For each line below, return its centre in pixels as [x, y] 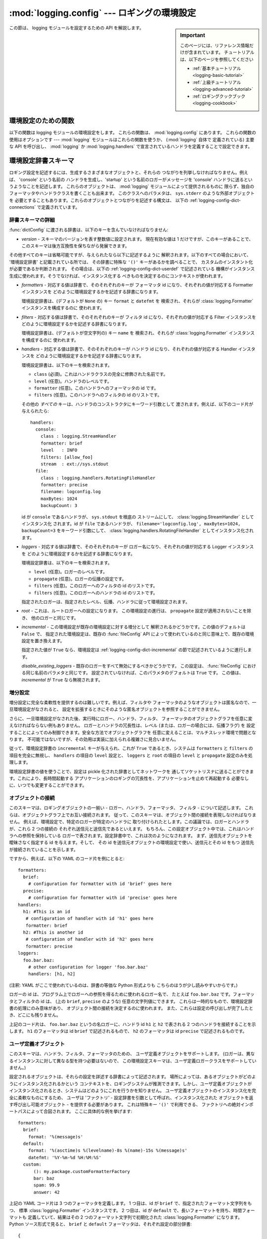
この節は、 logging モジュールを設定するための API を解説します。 [76, 28]
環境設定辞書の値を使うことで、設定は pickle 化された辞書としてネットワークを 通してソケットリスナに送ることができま [132, 771]
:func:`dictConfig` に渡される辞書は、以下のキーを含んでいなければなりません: [89, 230]
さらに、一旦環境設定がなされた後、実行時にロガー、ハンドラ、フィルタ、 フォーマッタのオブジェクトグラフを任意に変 [131, 718]
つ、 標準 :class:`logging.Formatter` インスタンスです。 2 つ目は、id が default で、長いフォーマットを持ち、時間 [126, 1210]
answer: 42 [46, 1192]
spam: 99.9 [46, 1185]
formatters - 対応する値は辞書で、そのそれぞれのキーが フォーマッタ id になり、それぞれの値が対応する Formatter [137, 284]
